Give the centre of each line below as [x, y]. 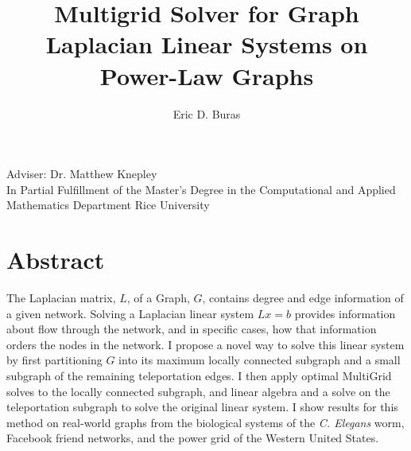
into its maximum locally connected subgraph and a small [260, 360]
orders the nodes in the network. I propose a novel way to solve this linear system [205, 344]
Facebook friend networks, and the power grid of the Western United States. [193, 438]
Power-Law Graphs [207, 75]
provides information [345, 313]
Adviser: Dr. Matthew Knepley [82, 174]
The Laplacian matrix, [61, 297]
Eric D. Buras [207, 113]
